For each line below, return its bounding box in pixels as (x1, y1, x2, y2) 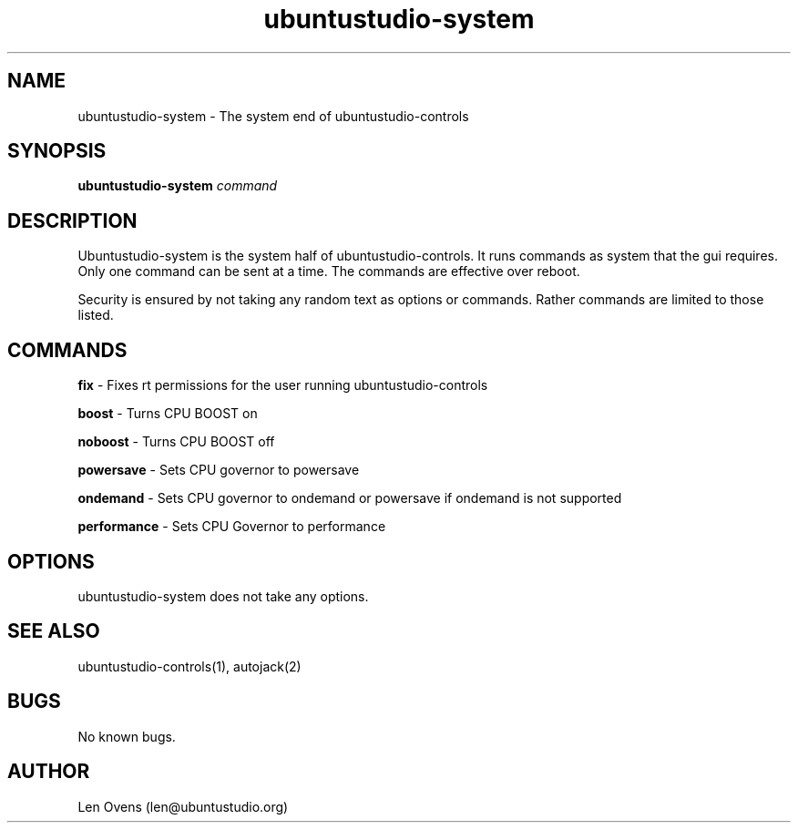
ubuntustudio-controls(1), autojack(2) (77, 658, 302, 674)
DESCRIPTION (7, 209, 138, 232)
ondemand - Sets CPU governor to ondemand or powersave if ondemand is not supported (77, 490, 622, 507)
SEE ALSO (7, 620, 100, 643)
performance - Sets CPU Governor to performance (77, 518, 386, 535)
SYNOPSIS (7, 139, 107, 163)
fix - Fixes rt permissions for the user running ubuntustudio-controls (77, 377, 488, 394)
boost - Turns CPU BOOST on (77, 405, 258, 422)
